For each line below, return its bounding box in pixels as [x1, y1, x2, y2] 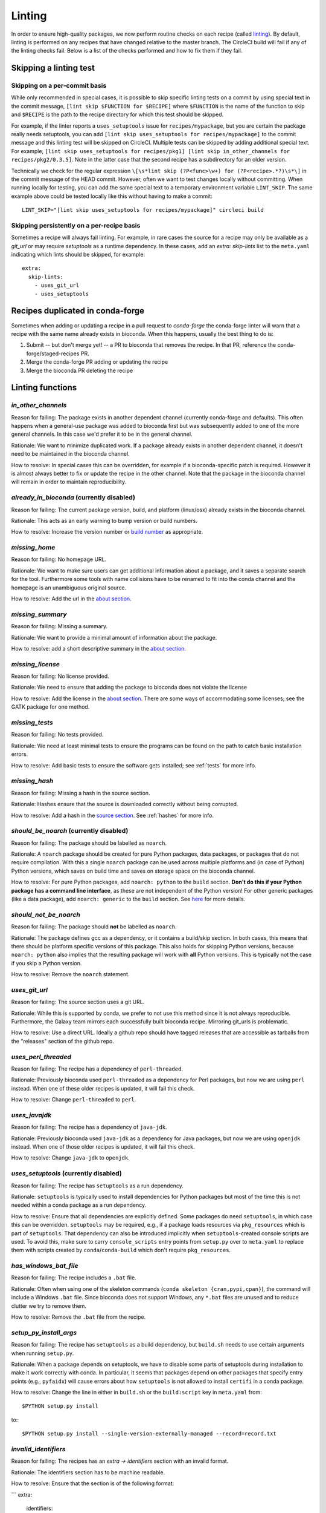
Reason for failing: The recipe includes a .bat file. [11, 1274, 136, 1281]
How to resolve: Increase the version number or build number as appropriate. [11, 528, 203, 536]
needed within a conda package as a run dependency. [11, 1201, 147, 1209]
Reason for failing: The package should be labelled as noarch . [11, 839, 167, 847]
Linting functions [11, 382, 77, 393]
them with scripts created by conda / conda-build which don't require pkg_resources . [11, 1247, 231, 1254]
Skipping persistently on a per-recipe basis [11, 221, 141, 229]
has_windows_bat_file [11, 1262, 78, 1270]
